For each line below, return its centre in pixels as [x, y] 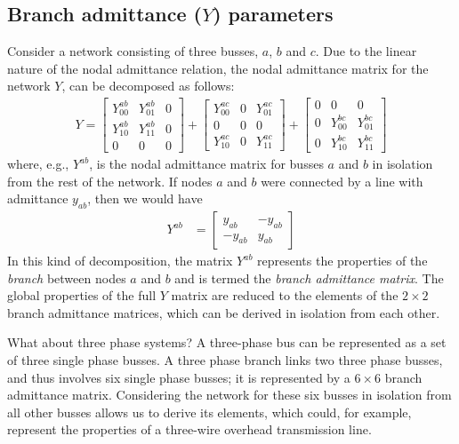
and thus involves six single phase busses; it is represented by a [179, 377]
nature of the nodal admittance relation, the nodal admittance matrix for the [218, 68]
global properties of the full [82, 295]
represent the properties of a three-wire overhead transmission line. [189, 429]
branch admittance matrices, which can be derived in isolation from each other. [224, 312]
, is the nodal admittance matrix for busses [206, 164]
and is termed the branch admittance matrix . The [309, 277]
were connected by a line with [342, 181]
